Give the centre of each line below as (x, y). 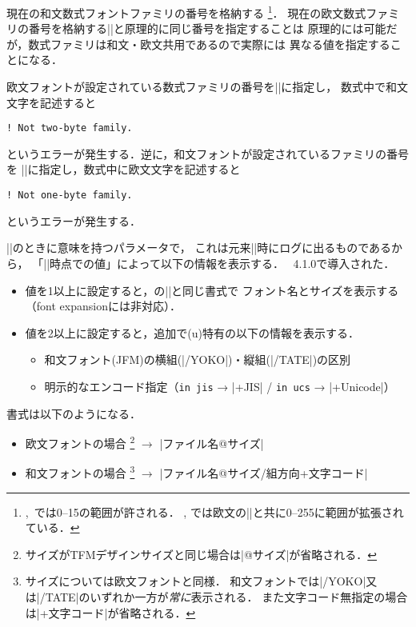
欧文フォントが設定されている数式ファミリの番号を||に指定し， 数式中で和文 (208, 87)
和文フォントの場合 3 (80, 472)
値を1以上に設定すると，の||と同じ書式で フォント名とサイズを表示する (212, 290)
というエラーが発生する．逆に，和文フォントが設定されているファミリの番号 (208, 153)
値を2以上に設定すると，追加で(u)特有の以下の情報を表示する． (192, 332)
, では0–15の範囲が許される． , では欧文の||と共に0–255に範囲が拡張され (214, 511)
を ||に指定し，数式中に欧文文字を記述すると (124, 169)
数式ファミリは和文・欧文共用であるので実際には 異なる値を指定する (209, 44)
